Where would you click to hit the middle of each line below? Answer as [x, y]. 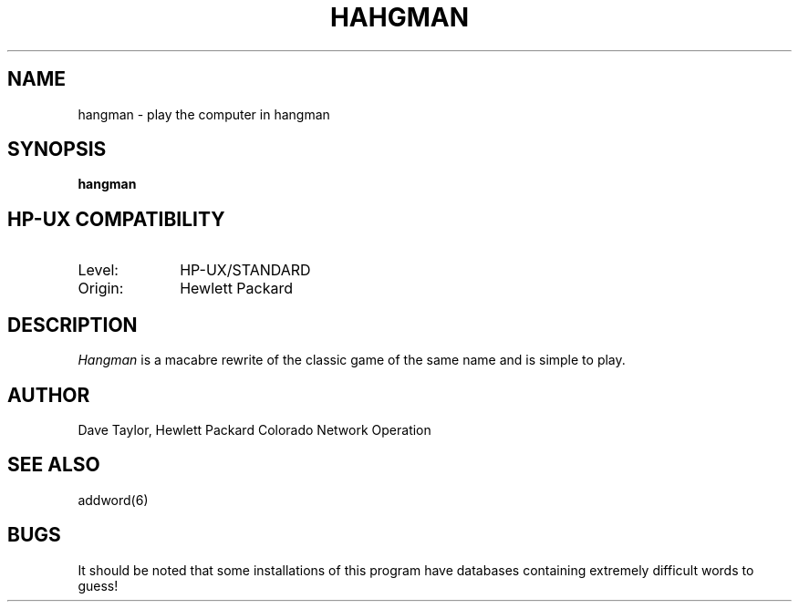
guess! [98, 585]
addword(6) [113, 500]
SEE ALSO [54, 465]
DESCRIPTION [73, 325]
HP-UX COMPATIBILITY [116, 219]
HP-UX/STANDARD [245, 270]
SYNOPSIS [57, 150]
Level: [98, 270]
